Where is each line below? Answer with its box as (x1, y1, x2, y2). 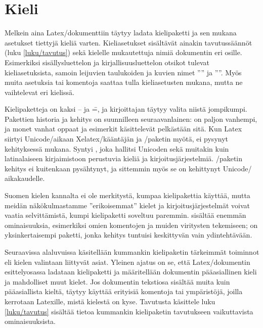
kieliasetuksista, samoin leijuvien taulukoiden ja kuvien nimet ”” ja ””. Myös (5, 67, 242, 77)
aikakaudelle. (5, 173, 45, 183)
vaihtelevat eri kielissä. (5, 86, 74, 97)
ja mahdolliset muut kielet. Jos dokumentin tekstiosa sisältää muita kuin (5, 276, 230, 287)
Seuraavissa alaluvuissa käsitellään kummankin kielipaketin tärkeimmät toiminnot (5, 247, 259, 257)
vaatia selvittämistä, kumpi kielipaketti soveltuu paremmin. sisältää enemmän (5, 210, 246, 220)
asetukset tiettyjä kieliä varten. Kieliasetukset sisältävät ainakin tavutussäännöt (5, 37, 252, 48)
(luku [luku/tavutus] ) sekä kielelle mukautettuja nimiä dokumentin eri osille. (5, 47, 242, 58)
